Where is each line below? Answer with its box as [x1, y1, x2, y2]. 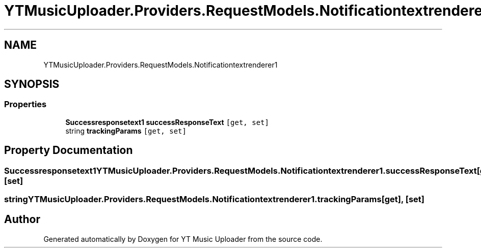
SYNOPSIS [4, 78, 60, 91]
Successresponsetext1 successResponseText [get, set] [65, 117, 269, 127]
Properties [4, 99, 47, 110]
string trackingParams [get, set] [65, 126, 186, 135]
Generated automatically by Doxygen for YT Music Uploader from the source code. [43, 234, 323, 243]
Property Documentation [4, 144, 133, 157]
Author [4, 213, 40, 226]
